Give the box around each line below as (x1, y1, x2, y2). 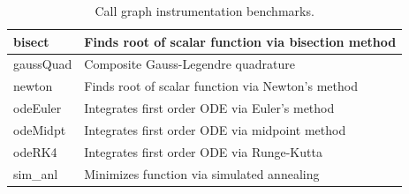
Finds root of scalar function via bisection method (84, 32, 397, 50)
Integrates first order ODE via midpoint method (84, 120, 346, 138)
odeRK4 (13, 142, 57, 160)
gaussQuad (13, 55, 72, 73)
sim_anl (13, 164, 58, 183)
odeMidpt (13, 120, 66, 138)
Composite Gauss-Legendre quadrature (84, 55, 295, 73)
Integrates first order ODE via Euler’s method (84, 99, 335, 117)
